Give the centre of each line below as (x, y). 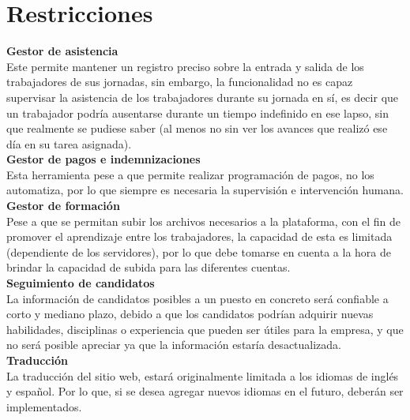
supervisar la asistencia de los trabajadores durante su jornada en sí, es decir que (203, 97)
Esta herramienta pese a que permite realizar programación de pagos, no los (190, 174)
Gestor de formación (63, 206)
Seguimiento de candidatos (81, 283)
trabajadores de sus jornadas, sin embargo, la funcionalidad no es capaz (180, 82)
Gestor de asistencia (62, 51)
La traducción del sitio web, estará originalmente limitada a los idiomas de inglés (203, 375)
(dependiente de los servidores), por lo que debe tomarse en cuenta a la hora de (199, 251)
